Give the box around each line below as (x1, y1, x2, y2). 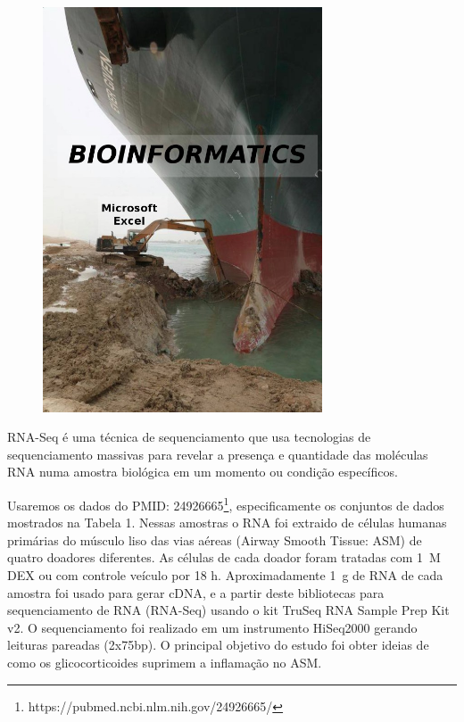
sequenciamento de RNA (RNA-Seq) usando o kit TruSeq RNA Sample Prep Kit (7, 601, 450, 619)
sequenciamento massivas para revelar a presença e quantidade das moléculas (7, 444, 428, 463)
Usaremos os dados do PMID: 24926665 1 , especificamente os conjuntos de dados (7, 493, 444, 514)
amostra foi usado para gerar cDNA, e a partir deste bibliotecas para (7, 583, 385, 602)
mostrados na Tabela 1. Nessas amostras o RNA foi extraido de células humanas (7, 513, 447, 532)
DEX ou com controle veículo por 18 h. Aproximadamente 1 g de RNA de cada (7, 565, 443, 584)
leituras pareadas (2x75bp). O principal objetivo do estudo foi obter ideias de (7, 635, 429, 654)
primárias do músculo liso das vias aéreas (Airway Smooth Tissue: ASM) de (7, 530, 422, 549)
